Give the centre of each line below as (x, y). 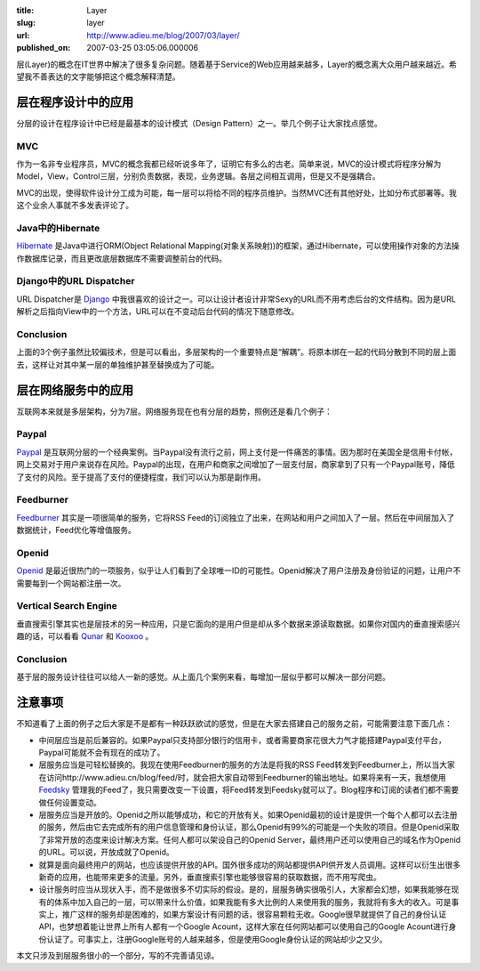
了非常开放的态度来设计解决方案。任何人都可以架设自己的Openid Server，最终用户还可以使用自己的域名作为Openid (250, 839)
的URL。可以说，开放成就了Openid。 (107, 852)
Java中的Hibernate (58, 228)
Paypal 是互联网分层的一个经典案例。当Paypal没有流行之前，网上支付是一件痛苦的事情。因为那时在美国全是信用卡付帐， (237, 452)
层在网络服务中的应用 (75, 390)
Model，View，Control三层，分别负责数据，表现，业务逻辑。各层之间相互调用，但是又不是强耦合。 (198, 176)
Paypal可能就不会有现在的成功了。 (102, 753)
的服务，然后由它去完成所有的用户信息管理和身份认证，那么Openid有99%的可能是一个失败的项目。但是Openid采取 (249, 827)
